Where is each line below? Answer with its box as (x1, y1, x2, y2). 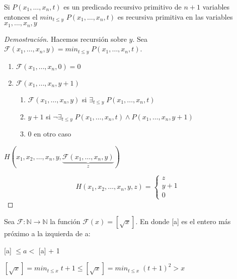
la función (50, 216, 81, 227)
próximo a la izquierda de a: (4, 228, 91, 239)
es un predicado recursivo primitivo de (63, 2, 182, 12)
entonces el (4, 11, 38, 22)
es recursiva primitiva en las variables (117, 11, 233, 22)
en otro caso (34, 128, 71, 139)
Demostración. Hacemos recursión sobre (4, 33, 127, 44)
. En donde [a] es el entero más (135, 216, 231, 227)
